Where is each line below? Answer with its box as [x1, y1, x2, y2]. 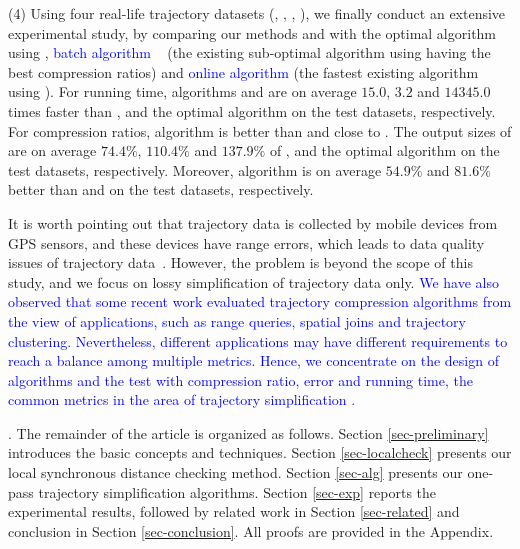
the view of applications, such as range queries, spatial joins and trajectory [8, 310, 466, 331]
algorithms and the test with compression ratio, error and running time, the [8, 369, 473, 390]
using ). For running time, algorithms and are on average [8, 81, 357, 102]
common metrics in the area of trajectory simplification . [8, 389, 356, 410]
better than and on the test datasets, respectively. [8, 179, 314, 200]
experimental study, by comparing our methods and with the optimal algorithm [8, 22, 497, 43]
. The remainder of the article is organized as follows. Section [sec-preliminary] [8, 422, 489, 443]
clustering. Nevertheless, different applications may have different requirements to [8, 330, 508, 351]
